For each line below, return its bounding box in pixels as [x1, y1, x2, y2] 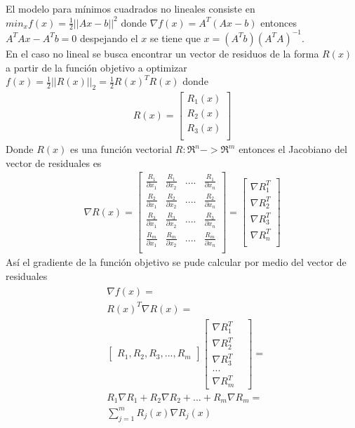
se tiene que [149, 30, 201, 45]
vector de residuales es [6, 155, 102, 170]
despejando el [80, 30, 138, 45]
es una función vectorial [69, 142, 173, 156]
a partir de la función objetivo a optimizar [6, 60, 187, 74]
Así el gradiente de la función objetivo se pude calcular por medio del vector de [6, 255, 347, 269]
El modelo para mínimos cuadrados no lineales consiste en [6, 1, 255, 15]
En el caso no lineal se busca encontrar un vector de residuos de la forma [6, 46, 319, 60]
